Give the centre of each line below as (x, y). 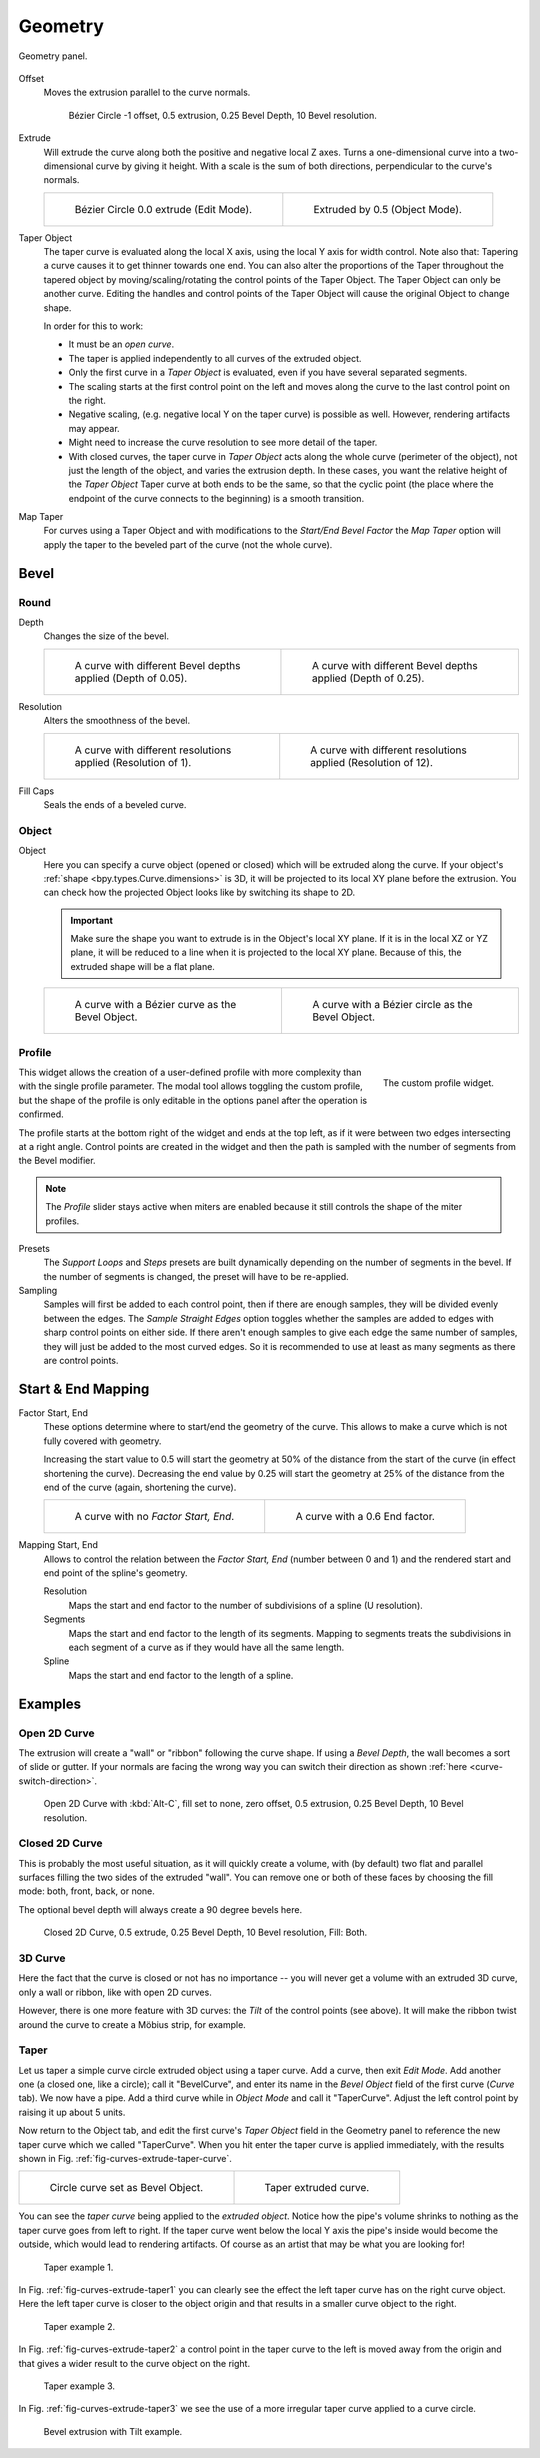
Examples (50, 1703)
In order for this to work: (93, 326)
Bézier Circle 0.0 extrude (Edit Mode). (163, 209)
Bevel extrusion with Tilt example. (113, 2431)
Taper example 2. (79, 2326)
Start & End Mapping (84, 1388)
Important (92, 920)
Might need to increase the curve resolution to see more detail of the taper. (223, 442)
